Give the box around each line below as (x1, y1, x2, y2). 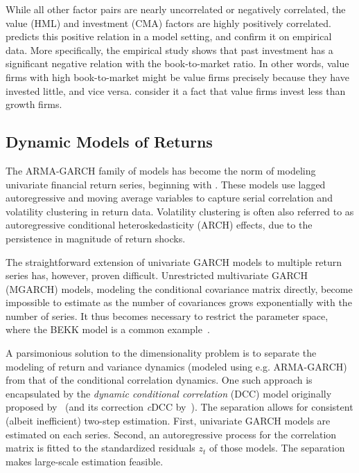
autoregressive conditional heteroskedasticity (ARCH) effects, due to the (6, 217, 313, 232)
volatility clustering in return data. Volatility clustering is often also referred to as (6, 204, 354, 218)
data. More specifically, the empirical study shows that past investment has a (6, 42, 333, 57)
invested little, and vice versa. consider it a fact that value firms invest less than (6, 83, 346, 98)
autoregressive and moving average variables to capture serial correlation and (6, 190, 333, 205)
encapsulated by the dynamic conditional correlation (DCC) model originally (6, 386, 332, 400)
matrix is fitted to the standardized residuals (6, 440, 195, 455)
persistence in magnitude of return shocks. (6, 231, 186, 245)
